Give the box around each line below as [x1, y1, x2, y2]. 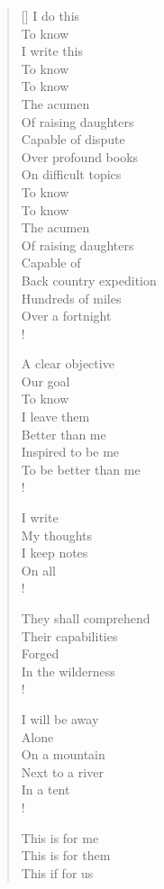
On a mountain [21, 745, 105, 764]
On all [21, 560, 56, 579]
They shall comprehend [21, 609, 150, 627]
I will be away [21, 709, 99, 728]
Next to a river [21, 762, 104, 781]
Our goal [21, 371, 70, 390]
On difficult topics [21, 165, 122, 184]
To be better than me [21, 459, 141, 478]
